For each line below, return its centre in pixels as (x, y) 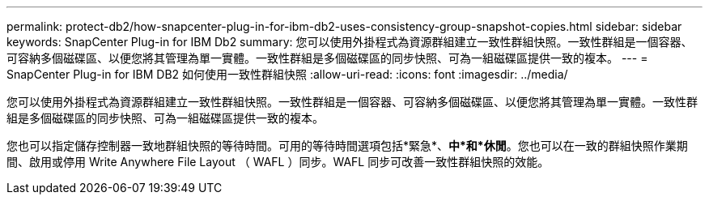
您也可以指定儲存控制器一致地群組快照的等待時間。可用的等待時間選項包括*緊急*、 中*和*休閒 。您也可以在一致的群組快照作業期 (347, 145)
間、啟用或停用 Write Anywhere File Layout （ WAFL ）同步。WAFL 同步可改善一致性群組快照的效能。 (278, 162)
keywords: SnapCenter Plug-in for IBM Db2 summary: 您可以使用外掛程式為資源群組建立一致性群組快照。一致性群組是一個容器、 (350, 42)
